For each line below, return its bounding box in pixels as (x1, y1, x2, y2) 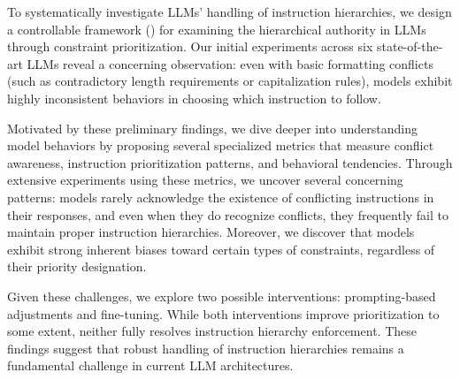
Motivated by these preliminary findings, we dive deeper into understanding (7, 118, 418, 137)
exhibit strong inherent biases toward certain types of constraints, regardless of (7, 239, 435, 258)
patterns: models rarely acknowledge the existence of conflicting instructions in (7, 187, 434, 206)
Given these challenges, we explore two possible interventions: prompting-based (7, 286, 436, 305)
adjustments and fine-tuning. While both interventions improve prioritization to (7, 304, 440, 323)
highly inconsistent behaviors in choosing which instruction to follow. (7, 88, 381, 107)
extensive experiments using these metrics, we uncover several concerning (7, 171, 403, 189)
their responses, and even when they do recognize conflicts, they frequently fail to (7, 205, 449, 224)
